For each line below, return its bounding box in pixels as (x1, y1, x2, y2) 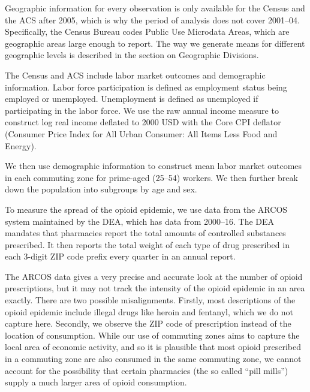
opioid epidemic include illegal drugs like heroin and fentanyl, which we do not (5, 305, 293, 318)
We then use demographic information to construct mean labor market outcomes (5, 159, 302, 172)
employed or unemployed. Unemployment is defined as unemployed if (5, 92, 258, 105)
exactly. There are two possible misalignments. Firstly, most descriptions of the (5, 294, 296, 306)
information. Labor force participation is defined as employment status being (5, 80, 287, 93)
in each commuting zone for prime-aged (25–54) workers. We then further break (5, 171, 298, 183)
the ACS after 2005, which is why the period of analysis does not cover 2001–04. (5, 13, 300, 26)
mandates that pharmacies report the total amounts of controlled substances (5, 227, 286, 239)
